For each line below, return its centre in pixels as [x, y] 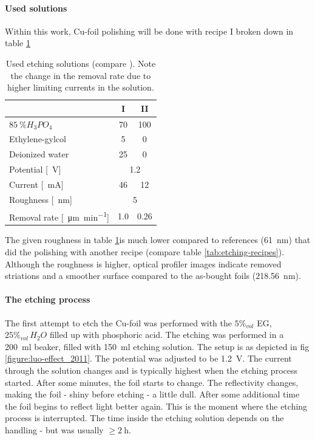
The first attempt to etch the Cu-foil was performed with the [118, 322]
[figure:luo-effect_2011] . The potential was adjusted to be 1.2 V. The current [148, 358]
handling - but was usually [54, 429]
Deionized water [39, 154]
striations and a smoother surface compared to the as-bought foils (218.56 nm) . [153, 276]
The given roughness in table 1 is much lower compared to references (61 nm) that [158, 240]
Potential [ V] [35, 169]
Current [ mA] [36, 184]
